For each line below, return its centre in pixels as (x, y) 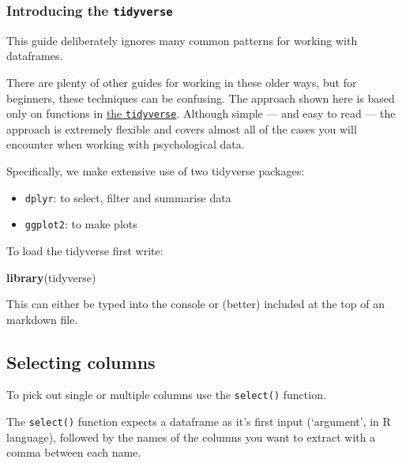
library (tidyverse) (51, 277)
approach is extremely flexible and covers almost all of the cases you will (182, 128)
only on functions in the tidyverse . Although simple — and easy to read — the (201, 113)
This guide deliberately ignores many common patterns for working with (182, 40)
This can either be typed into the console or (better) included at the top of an (195, 304)
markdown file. (42, 319)
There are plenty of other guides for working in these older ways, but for (182, 82)
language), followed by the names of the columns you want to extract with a (191, 437)
